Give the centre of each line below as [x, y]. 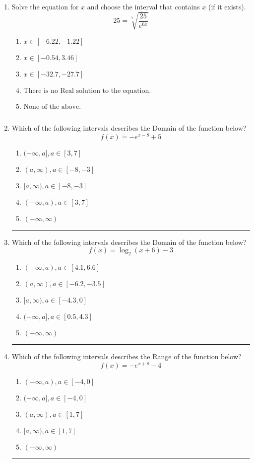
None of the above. [52, 107]
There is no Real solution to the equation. [87, 91]
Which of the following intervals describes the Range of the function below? [127, 356]
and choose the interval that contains [143, 6]
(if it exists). [227, 6]
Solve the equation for [45, 6]
